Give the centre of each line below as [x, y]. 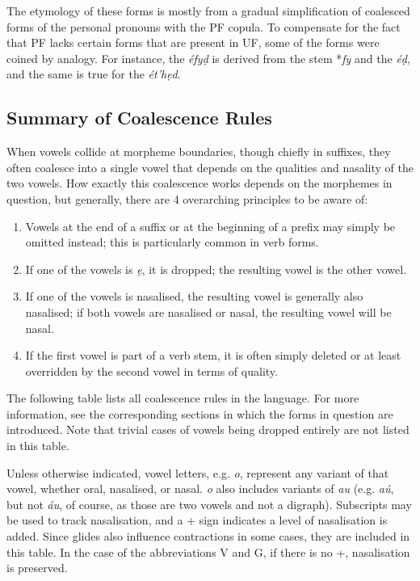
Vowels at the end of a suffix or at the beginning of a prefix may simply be [210, 226]
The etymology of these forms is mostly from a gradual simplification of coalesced [208, 11]
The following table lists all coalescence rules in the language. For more [183, 398]
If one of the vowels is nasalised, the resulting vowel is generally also [194, 296]
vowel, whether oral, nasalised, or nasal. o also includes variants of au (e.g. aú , [200, 488]
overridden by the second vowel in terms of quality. [151, 370]
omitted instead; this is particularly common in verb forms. [172, 242]
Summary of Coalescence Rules [139, 118]
